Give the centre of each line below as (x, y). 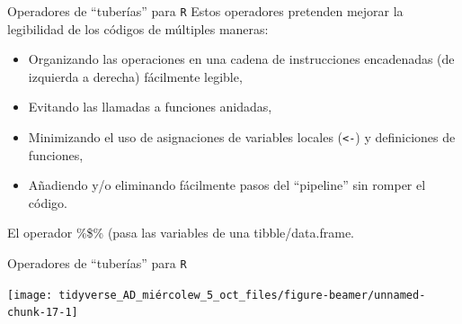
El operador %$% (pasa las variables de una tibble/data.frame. (181, 233)
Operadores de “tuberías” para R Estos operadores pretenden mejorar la (205, 11)
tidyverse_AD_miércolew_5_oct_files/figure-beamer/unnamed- (242, 295)
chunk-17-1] (43, 313)
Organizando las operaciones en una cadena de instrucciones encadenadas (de (241, 59)
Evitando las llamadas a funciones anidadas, (150, 107)
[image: (30, 295)
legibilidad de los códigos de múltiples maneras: (138, 28)
